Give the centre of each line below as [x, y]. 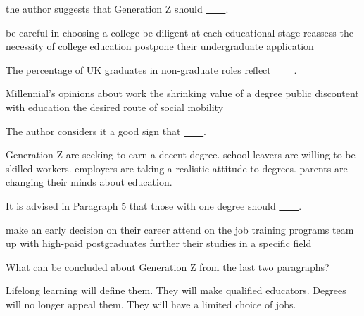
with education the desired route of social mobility [115, 107]
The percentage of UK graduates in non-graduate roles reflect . [151, 69]
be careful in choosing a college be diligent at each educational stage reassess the [180, 32]
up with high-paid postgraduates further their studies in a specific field [159, 243]
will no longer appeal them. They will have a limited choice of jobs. [151, 304]
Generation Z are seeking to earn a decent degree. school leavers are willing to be [181, 154]
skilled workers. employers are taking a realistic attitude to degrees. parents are [177, 168]
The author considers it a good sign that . [106, 131]
